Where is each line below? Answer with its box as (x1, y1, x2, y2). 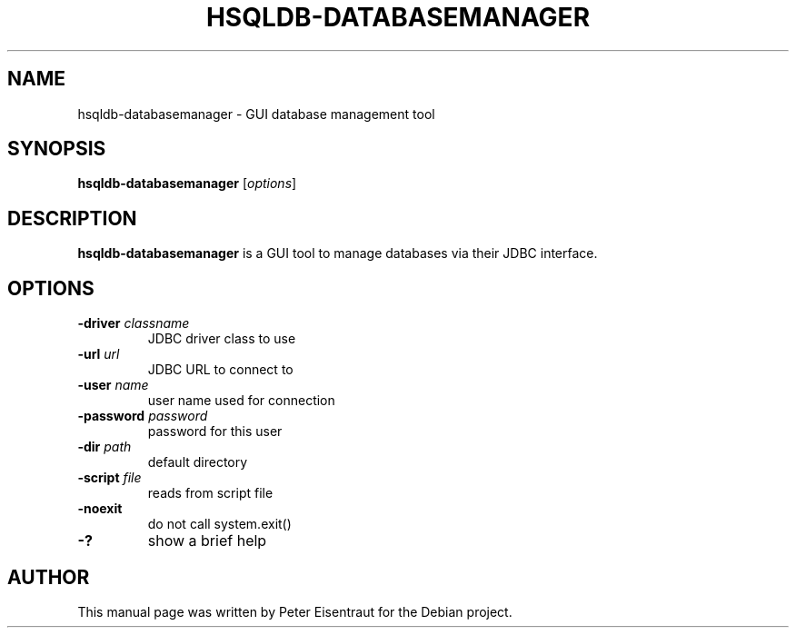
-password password (77, 408, 208, 424)
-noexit (77, 501, 123, 517)
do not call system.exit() (147, 516, 292, 532)
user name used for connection (147, 392, 335, 409)
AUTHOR (7, 565, 90, 589)
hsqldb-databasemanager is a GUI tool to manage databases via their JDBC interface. (77, 245, 598, 262)
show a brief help (147, 531, 267, 551)
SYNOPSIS (7, 137, 106, 161)
